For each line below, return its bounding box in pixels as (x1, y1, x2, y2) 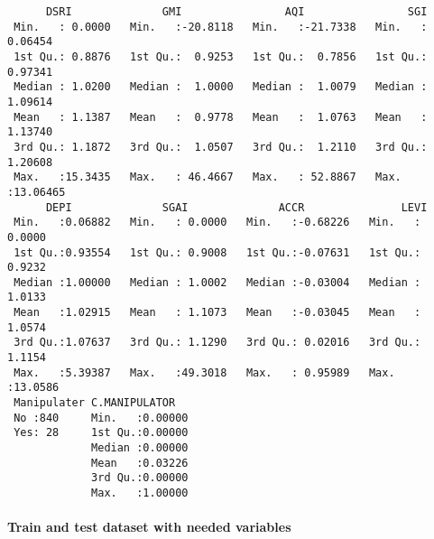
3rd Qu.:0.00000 (91, 471, 189, 485)
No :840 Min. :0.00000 (14, 411, 189, 424)
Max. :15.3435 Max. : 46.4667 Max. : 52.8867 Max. (14, 171, 402, 184)
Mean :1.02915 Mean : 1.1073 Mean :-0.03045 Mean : (14, 306, 421, 320)
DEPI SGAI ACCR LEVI (45, 200, 428, 214)
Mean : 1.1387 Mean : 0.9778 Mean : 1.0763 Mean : (14, 110, 428, 124)
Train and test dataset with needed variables (7, 517, 291, 536)
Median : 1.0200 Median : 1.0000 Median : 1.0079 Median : (14, 80, 428, 94)
